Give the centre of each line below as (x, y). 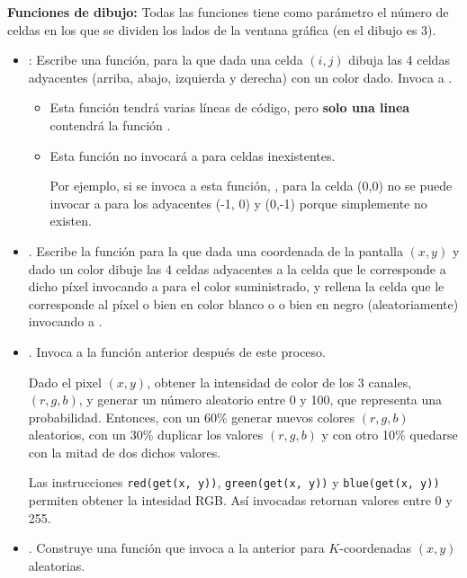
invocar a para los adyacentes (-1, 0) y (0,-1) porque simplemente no (238, 203)
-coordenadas (376, 548)
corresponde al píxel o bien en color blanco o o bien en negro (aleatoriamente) (243, 303)
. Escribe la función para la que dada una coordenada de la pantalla (216, 250)
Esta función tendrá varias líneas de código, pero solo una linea (230, 107)
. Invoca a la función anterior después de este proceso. (177, 351)
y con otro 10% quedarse (390, 435)
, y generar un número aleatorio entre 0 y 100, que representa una (260, 400)
